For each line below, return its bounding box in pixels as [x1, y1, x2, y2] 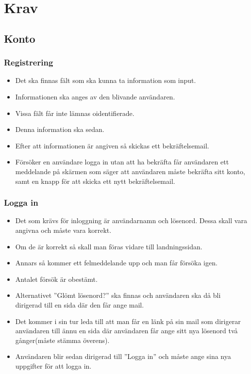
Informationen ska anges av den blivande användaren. [15, 91, 175, 101]
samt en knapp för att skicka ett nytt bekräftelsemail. [15, 176, 175, 186]
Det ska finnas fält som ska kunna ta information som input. [15, 75, 196, 85]
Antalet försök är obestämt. [15, 274, 98, 284]
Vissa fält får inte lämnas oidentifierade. [15, 108, 134, 118]
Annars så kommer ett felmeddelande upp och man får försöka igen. [15, 258, 218, 268]
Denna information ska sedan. [15, 124, 104, 134]
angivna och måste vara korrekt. [15, 225, 112, 235]
